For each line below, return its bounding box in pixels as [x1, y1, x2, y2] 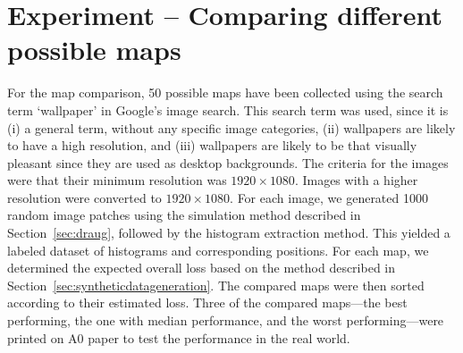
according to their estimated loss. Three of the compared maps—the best [7, 293, 408, 312]
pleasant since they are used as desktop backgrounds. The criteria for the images [7, 153, 449, 172]
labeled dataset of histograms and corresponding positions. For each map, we [7, 240, 429, 259]
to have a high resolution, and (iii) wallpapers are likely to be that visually [7, 136, 417, 155]
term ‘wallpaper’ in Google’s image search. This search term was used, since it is [7, 100, 449, 119]
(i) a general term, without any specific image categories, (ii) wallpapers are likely [7, 118, 456, 137]
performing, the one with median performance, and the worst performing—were [7, 311, 444, 330]
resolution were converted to [7, 188, 162, 206]
